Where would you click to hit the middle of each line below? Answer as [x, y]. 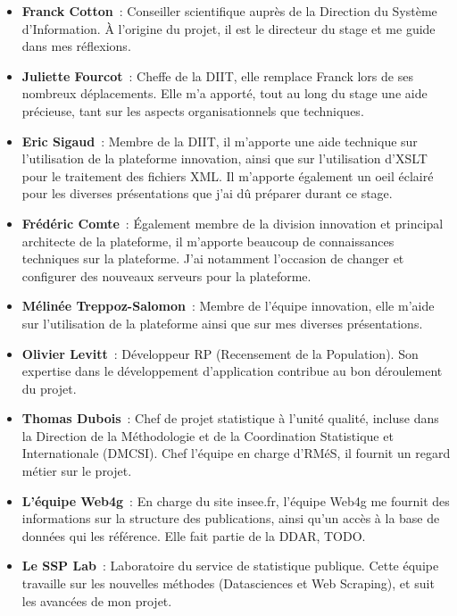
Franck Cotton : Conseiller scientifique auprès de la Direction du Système [229, 11]
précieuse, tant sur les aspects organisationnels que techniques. [193, 110]
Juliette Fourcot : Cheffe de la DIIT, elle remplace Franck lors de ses [217, 75]
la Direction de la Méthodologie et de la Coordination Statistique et [208, 435]
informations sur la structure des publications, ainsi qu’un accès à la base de [231, 518]
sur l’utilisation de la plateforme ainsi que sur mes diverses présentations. [222, 323]
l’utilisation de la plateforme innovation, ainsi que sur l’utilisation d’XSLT [224, 158]
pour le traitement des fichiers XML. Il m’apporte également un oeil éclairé [228, 175]
